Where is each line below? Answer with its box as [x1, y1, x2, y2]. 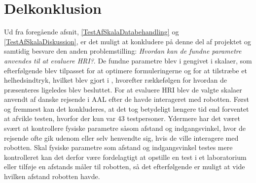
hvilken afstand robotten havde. [4, 171, 100, 182]
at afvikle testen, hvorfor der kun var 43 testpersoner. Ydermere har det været [4, 113, 240, 123]
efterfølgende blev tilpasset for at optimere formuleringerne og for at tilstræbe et [4, 65, 247, 75]
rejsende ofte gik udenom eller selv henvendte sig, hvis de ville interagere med [4, 132, 239, 143]
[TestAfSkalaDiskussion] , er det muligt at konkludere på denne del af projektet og [4, 36, 251, 46]
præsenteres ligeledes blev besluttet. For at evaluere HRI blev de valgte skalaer [4, 84, 242, 94]
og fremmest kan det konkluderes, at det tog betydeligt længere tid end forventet [4, 103, 249, 114]
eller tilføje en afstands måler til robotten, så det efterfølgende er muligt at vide [4, 161, 245, 172]
